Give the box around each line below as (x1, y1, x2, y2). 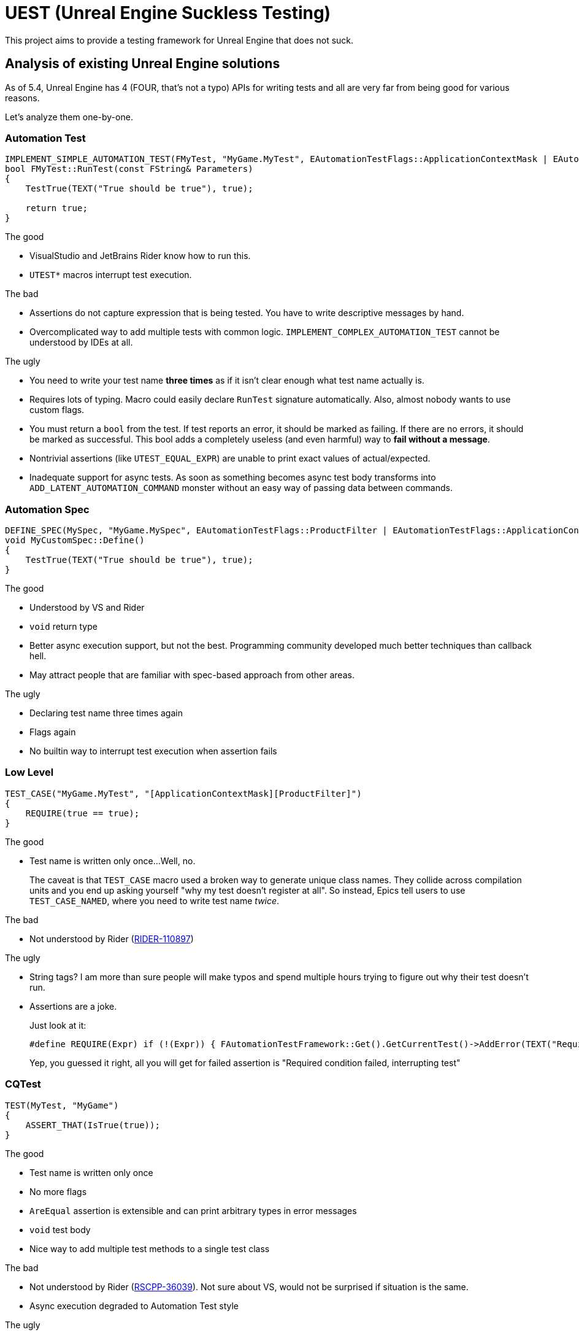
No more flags (29, 1186, 87, 1197)
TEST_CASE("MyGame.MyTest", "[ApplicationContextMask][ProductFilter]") (5, 788, 362, 799)
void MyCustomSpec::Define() (5, 535, 145, 546)
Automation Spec (5, 503, 90, 516)
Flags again (29, 727, 76, 738)
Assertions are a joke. (29, 1000, 117, 1012)
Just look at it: (29, 1020, 86, 1031)
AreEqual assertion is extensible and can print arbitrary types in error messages (29, 1205, 357, 1216)
